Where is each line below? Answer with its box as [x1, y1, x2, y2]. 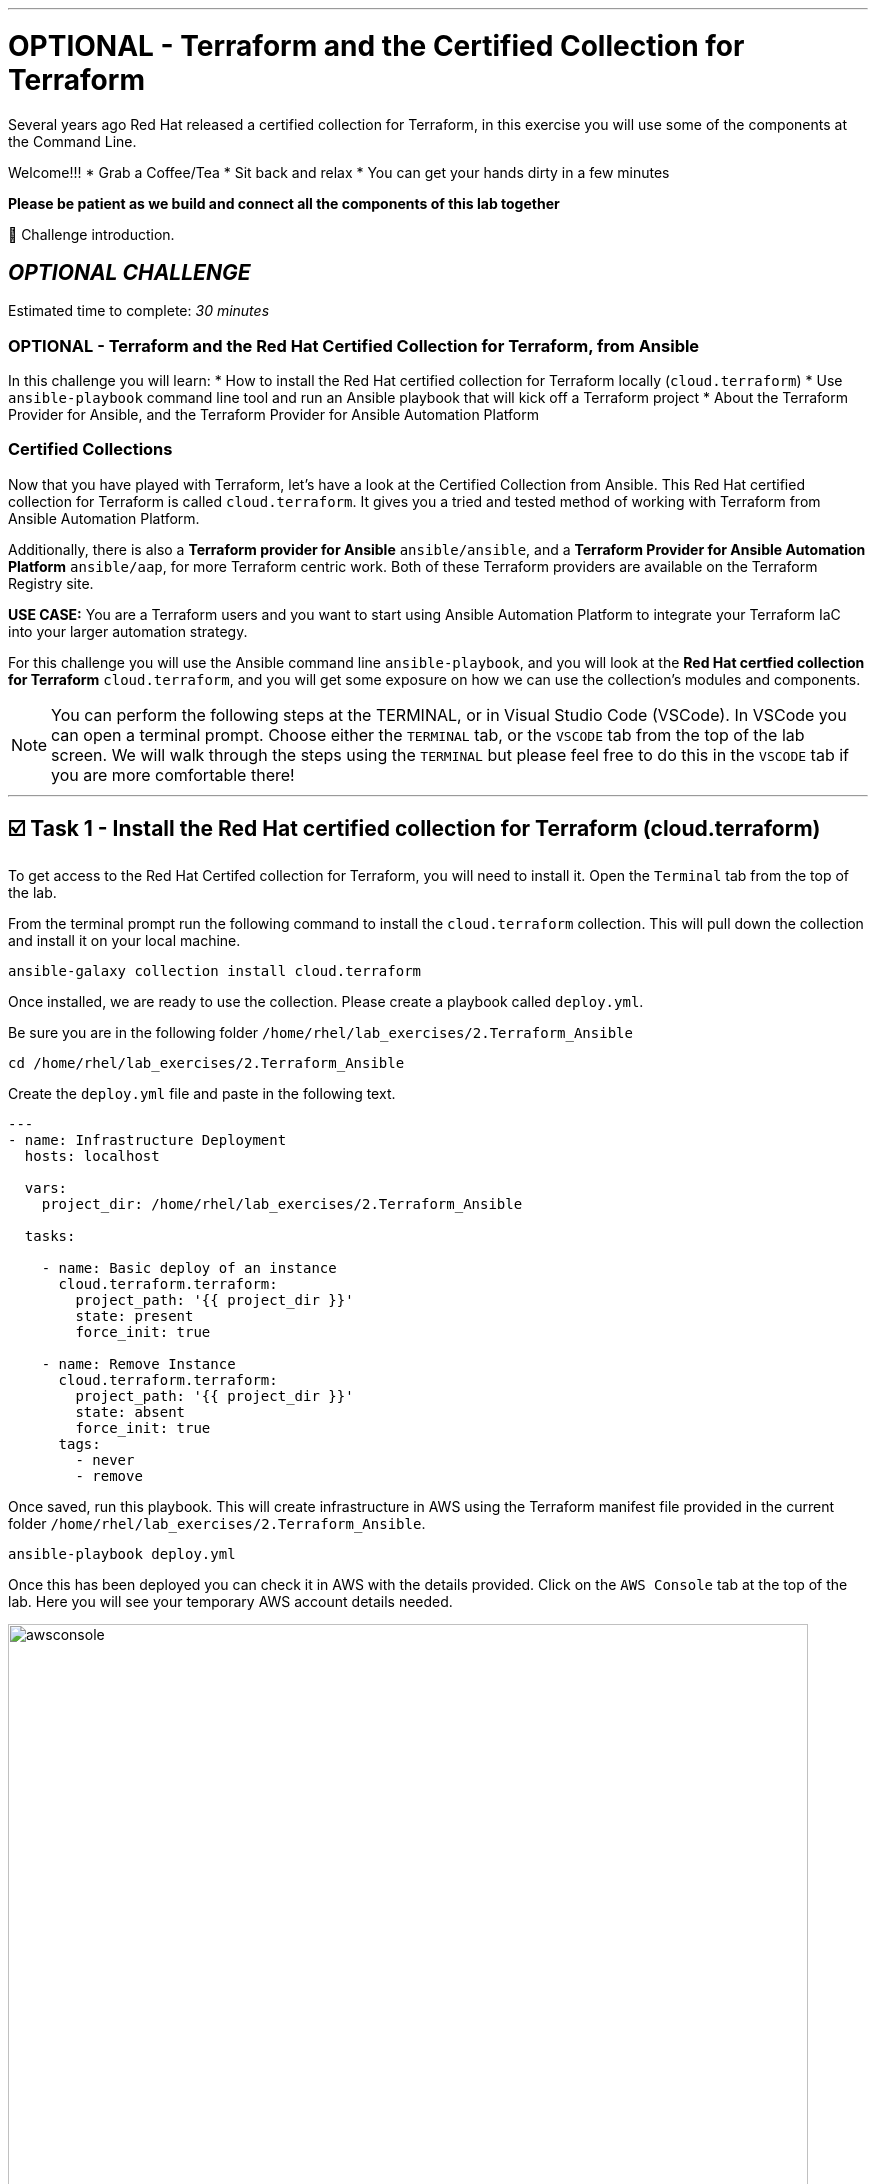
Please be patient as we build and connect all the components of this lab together [8, 194, 560, 212]
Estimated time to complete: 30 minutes [8, 302, 270, 320]
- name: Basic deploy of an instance [41, 1259, 337, 1276]
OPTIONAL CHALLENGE [8, 259, 251, 285]
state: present [75, 1307, 194, 1324]
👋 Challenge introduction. [8, 225, 175, 243]
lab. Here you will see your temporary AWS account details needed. [8, 1592, 453, 1610]
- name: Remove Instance [41, 1355, 236, 1372]
